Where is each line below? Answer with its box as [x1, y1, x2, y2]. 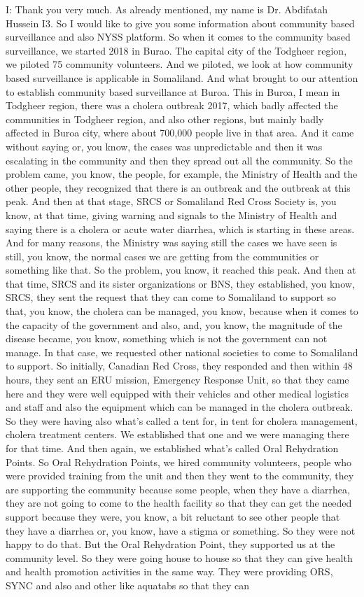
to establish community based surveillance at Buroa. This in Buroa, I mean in [6, 84, 340, 99]
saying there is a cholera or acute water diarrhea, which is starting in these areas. [6, 221, 355, 236]
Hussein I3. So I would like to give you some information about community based [6, 15, 355, 30]
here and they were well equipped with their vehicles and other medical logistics [6, 386, 349, 400]
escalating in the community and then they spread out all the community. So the [6, 153, 353, 167]
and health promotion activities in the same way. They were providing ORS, [6, 564, 333, 579]
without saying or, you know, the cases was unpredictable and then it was [6, 139, 323, 153]
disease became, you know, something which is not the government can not [6, 331, 328, 346]
